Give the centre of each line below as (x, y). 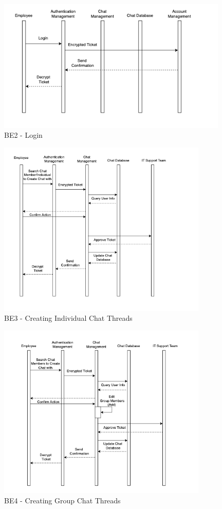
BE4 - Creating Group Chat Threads (62, 500)
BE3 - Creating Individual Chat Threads (68, 318)
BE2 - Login (23, 135)
